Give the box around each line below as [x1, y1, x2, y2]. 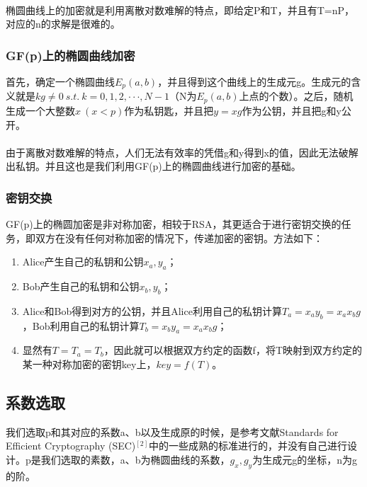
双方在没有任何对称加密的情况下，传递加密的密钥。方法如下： [35, 230, 323, 245]
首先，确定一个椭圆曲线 [6, 74, 115, 88]
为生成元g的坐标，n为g [252, 452, 357, 467]
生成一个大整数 [6, 103, 75, 118]
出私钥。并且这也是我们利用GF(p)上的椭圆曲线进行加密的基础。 [6, 159, 301, 173]
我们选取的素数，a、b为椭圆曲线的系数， [40, 452, 230, 467]
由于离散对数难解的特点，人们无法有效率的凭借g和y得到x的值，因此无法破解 [6, 144, 358, 159]
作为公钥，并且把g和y [242, 103, 341, 118]
